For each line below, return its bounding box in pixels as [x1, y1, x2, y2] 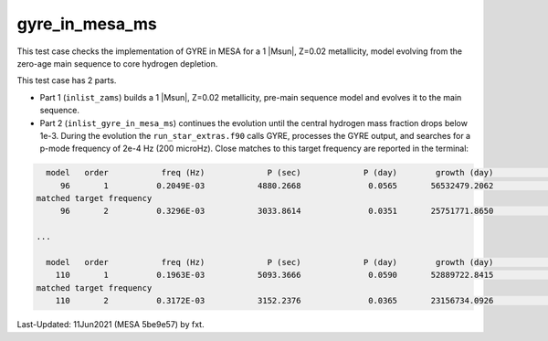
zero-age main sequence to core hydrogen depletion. [16, 58, 218, 69]
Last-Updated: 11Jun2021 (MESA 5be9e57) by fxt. [16, 319, 205, 330]
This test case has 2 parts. [16, 75, 117, 86]
